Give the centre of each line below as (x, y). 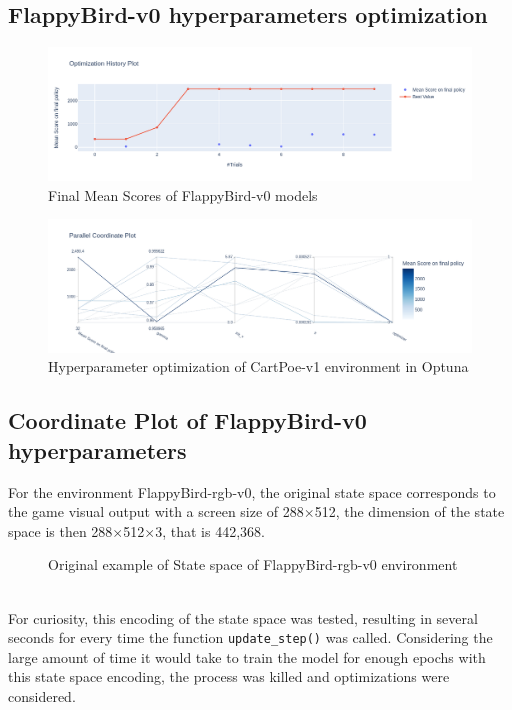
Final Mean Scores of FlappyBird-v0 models (183, 194)
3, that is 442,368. (210, 530)
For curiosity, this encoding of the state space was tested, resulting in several (243, 617)
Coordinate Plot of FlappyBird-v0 (187, 420)
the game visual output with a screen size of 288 (156, 511)
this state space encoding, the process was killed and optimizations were (229, 676)
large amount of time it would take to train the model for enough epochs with (247, 656)
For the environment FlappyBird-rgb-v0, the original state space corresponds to (252, 491)
